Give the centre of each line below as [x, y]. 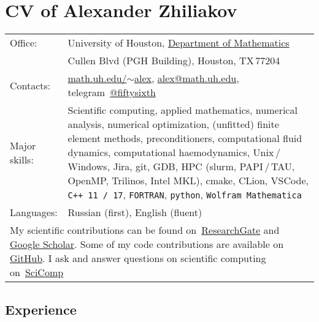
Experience [41, 309]
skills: [22, 159]
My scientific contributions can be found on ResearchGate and [145, 230]
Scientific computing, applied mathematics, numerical [183, 110]
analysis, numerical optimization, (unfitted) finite [173, 124]
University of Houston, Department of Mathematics [179, 43]
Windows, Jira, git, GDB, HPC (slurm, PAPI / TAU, [181, 167]
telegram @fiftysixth [112, 92]
